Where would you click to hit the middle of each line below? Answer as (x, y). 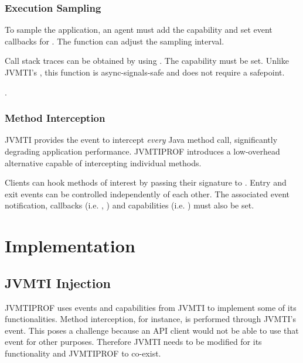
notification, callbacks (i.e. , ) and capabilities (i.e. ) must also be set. (130, 205)
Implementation (70, 246)
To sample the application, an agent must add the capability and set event (139, 30)
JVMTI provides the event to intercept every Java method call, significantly (141, 140)
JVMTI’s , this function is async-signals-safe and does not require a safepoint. (145, 72)
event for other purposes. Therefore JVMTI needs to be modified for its (133, 342)
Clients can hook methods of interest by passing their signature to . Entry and (146, 182)
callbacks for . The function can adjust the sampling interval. (115, 41)
